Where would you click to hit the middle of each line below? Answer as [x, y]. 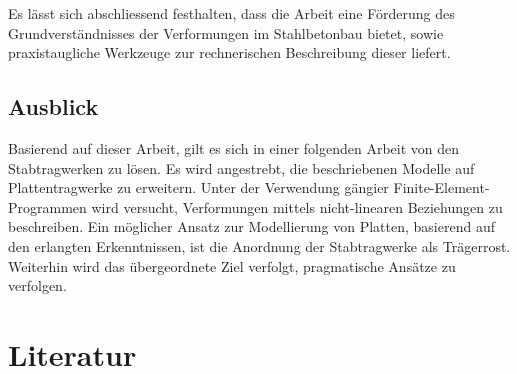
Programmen [47, 206]
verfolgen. [37, 285]
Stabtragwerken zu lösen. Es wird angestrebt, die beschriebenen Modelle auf [241, 167]
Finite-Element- [441, 187]
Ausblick [53, 106]
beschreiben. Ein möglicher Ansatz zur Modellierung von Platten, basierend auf [251, 226]
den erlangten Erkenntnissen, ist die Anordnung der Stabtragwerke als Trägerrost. [259, 245]
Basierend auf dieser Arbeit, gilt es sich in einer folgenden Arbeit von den [234, 147]
